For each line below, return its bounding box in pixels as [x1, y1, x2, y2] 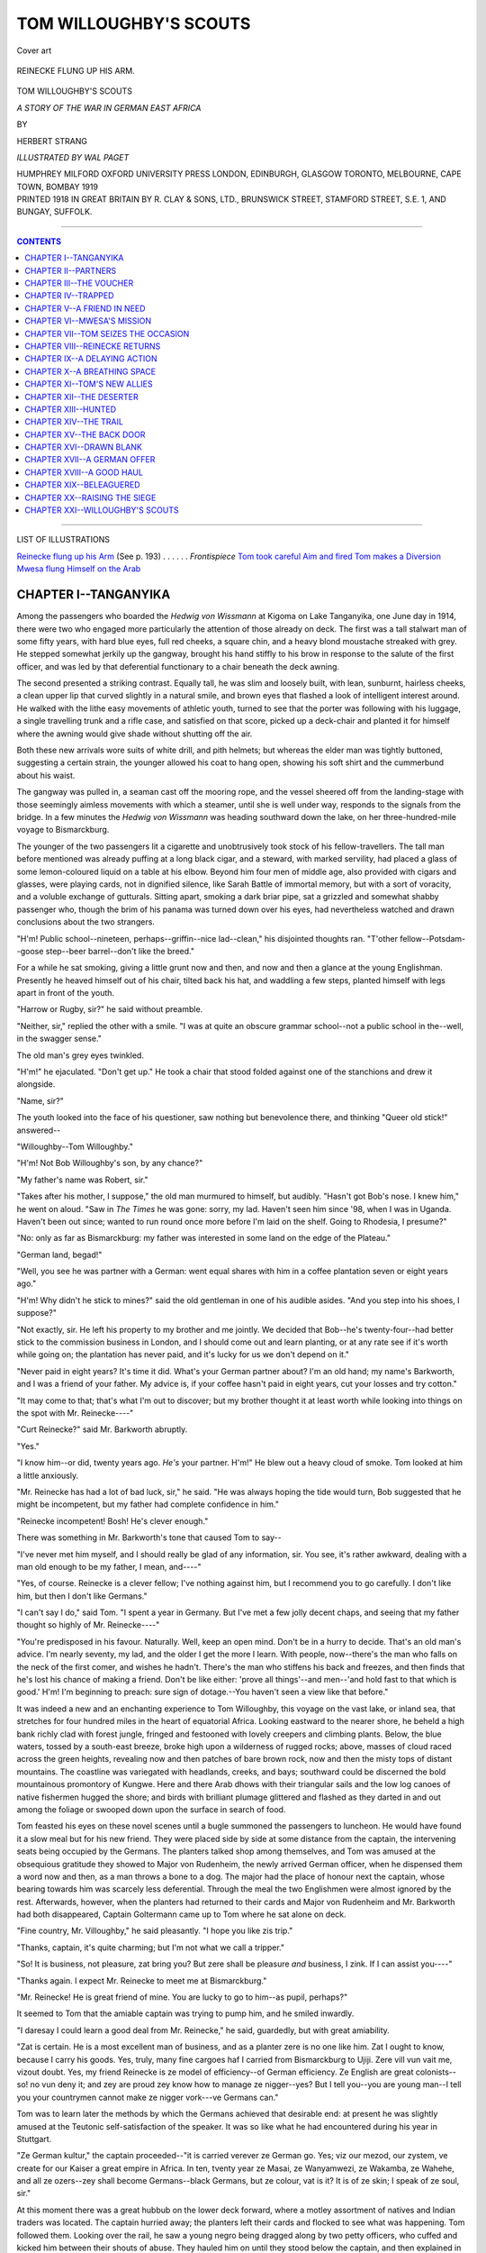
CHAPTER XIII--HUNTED [24, 404, 117, 415]
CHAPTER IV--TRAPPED [24, 290, 114, 301]
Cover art [16, 45, 52, 56]
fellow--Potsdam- [399, 933, 466, 944]
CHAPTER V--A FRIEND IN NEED [24, 303, 146, 314]
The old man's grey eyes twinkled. [16, 1050, 144, 1061]
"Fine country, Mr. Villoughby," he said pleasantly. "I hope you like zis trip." [16, 1925, 293, 1937]
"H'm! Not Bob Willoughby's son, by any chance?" [16, 1158, 203, 1169]
